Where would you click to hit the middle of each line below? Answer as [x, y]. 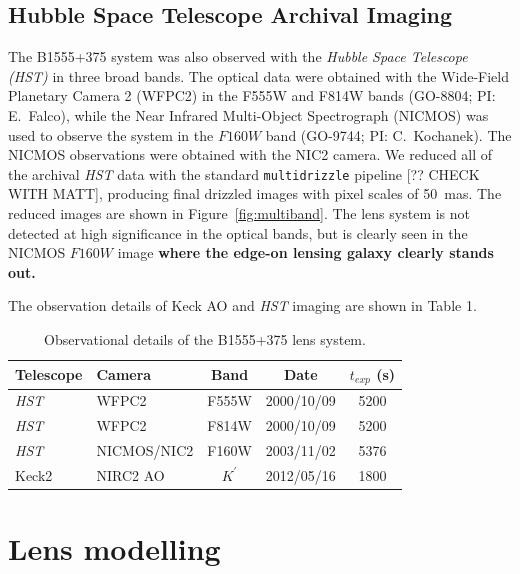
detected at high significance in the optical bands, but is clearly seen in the [238, 232]
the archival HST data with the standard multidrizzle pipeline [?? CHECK [244, 173]
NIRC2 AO [130, 474]
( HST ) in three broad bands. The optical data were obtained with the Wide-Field [259, 75]
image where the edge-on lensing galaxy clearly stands [305, 252]
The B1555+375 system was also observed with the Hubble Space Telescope [238, 56]
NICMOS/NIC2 [145, 449]
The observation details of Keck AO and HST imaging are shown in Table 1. [242, 305]
